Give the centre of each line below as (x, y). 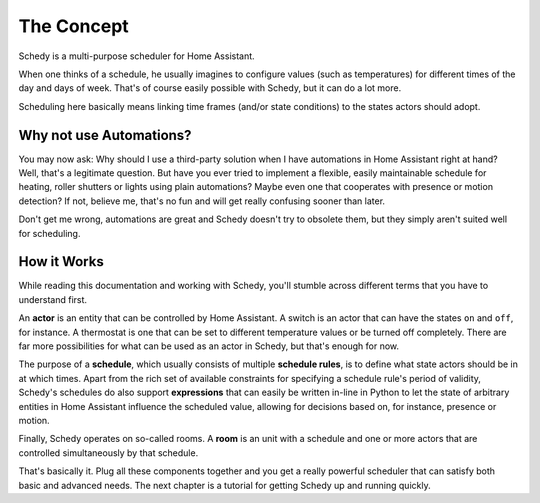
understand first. (53, 299)
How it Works (61, 261)
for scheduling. (49, 233)
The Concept (73, 26)
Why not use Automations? (105, 135)
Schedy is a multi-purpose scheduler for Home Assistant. (136, 56)
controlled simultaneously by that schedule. (108, 452)
